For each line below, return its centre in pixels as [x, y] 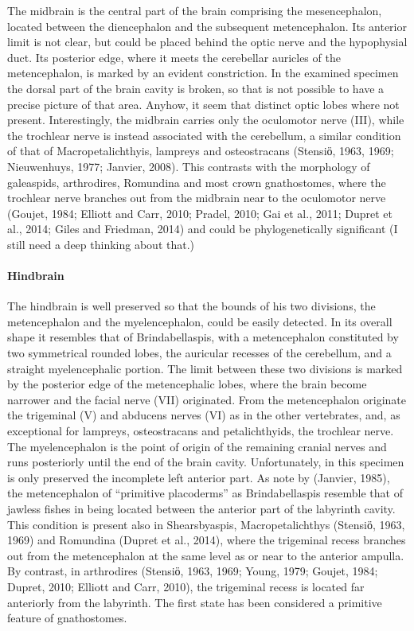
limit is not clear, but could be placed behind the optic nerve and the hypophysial [207, 42]
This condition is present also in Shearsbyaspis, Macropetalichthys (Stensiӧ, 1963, [206, 524]
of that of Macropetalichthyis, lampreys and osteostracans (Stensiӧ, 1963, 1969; [201, 151]
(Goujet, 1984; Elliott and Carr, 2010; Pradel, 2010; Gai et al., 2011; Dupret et [200, 213]
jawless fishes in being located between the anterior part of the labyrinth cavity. [201, 509]
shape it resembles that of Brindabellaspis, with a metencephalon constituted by [203, 337]
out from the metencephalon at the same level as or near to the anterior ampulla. [206, 555]
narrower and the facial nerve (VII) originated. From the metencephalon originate [207, 399]
